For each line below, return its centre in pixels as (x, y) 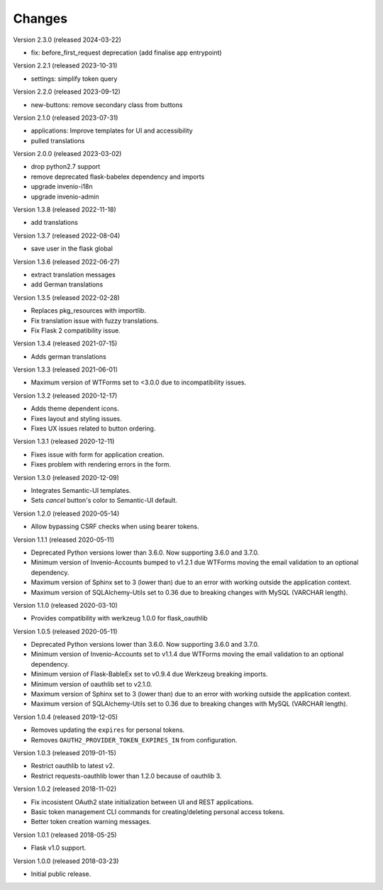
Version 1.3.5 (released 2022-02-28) (66, 297)
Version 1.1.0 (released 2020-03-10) (66, 605)
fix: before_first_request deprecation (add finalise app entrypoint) (127, 52)
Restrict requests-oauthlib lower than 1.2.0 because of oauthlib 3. (126, 776)
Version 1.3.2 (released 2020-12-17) (65, 395)
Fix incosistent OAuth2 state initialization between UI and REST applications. (142, 802)
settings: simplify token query (74, 79)
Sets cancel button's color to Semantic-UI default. (104, 501)
